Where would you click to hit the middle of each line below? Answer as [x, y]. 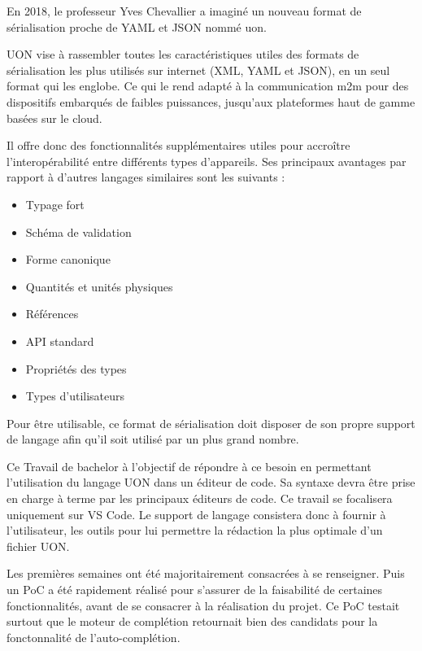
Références [52, 314]
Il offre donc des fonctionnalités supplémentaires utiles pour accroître [178, 145]
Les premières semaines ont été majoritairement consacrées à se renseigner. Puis [206, 573]
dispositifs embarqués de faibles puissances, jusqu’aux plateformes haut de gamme [211, 101]
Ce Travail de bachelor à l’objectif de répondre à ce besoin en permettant [189, 466]
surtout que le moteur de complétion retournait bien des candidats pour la [192, 621]
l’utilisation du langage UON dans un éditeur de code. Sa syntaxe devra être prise [211, 482]
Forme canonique [68, 259]
